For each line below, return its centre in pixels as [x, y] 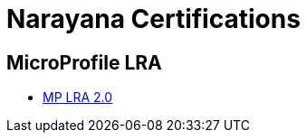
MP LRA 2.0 [78, 98]
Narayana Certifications [153, 19]
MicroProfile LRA [84, 62]
